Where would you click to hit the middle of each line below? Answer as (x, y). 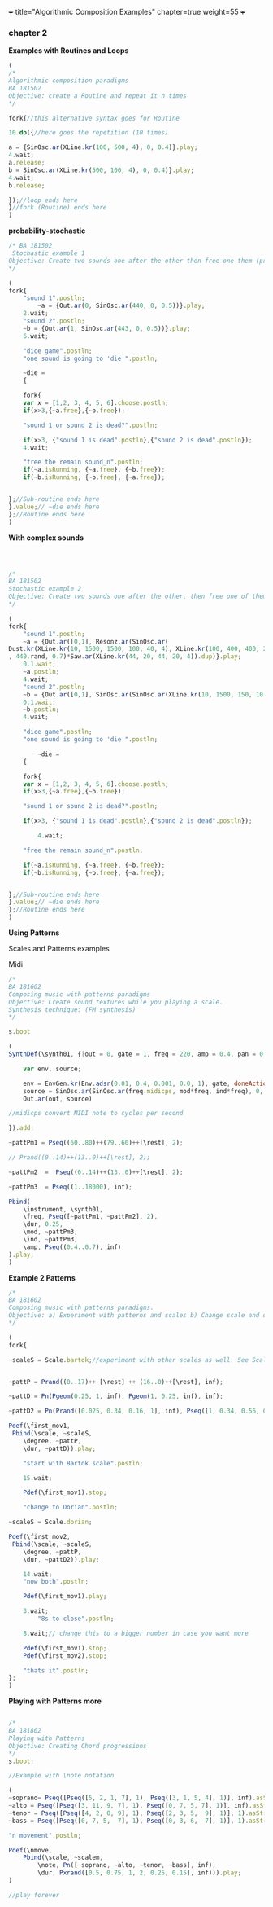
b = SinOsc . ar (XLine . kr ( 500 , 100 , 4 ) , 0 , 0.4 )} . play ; (102, 170)
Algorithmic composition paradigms (69, 81)
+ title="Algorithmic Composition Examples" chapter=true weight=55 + (127, 12)
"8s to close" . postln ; (76, 1619)
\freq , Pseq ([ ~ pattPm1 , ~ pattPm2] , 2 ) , (91, 1217)
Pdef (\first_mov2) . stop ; (65, 1656)
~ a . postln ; (41, 672)
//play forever (34, 1895)
